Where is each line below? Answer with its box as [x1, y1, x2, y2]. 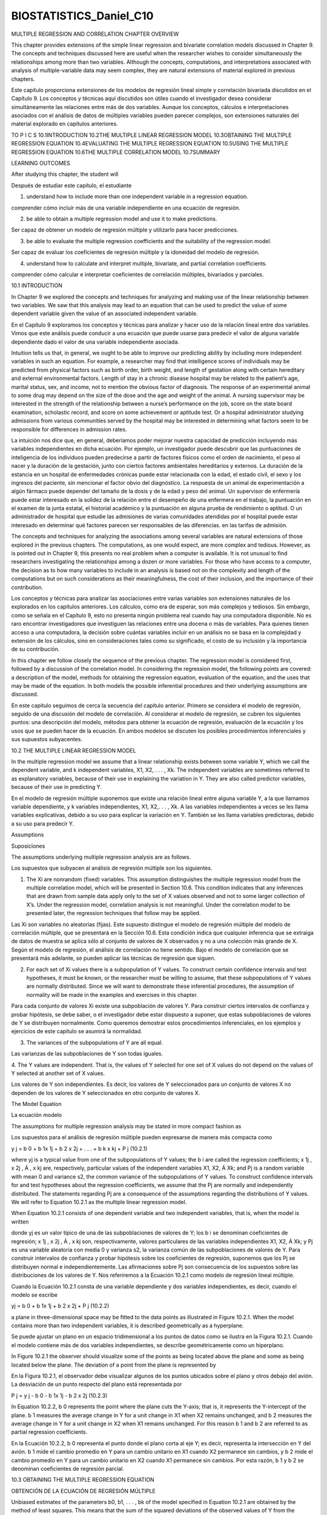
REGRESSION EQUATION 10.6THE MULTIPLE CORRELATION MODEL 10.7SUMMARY [11, 148, 220, 156]
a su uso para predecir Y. [11, 820, 74, 827]
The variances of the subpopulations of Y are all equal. [26, 1039, 163, 1046]
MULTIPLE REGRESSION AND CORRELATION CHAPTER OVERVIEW [11, 30, 179, 38]
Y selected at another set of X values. [11, 1070, 105, 1077]
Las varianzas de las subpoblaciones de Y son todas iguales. [11, 1050, 163, 1057]
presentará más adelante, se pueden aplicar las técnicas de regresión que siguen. [11, 954, 216, 962]
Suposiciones [11, 842, 45, 850]
